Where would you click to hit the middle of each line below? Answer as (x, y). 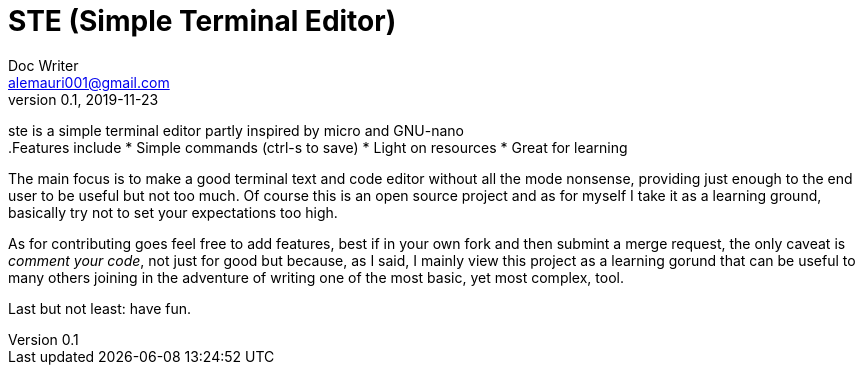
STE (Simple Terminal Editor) (202, 21)
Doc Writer (43, 65)
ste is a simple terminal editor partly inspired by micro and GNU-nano (236, 130)
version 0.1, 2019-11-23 (83, 99)
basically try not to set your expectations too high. (173, 212)
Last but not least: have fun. (100, 308)
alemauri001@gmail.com (89, 82)
